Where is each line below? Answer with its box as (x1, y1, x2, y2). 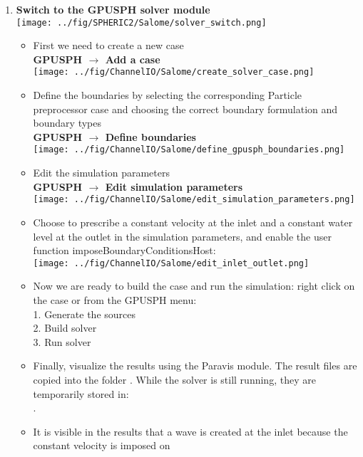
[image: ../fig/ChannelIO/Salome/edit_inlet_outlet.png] (33, 258, 310, 268)
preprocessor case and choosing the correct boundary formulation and (33, 101, 338, 116)
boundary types (33, 115, 102, 130)
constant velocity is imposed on (33, 438, 170, 453)
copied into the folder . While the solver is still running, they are (33, 372, 316, 387)
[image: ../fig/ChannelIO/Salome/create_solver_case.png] (33, 67, 315, 78)
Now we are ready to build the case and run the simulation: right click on (33, 278, 355, 293)
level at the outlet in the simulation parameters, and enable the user (33, 228, 332, 243)
